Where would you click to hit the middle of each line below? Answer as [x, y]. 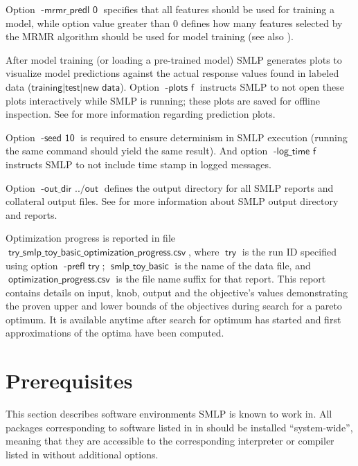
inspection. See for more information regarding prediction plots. [141, 114]
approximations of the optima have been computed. [115, 333]
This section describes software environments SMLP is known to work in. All [169, 414]
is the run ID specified [289, 251]
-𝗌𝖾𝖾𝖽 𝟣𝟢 [58, 138]
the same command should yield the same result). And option [137, 151]
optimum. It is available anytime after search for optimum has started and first [173, 319]
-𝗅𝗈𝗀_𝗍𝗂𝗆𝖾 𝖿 [295, 152]
